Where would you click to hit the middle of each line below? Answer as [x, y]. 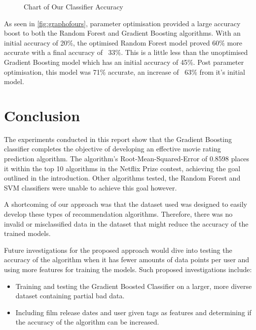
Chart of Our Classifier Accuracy [73, 6]
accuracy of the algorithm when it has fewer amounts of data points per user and [127, 259]
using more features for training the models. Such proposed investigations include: [128, 269]
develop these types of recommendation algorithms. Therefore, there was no [118, 214]
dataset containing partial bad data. [70, 296]
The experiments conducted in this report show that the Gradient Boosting [118, 139]
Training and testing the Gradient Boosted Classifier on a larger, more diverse [134, 286]
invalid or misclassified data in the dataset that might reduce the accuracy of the [126, 223]
